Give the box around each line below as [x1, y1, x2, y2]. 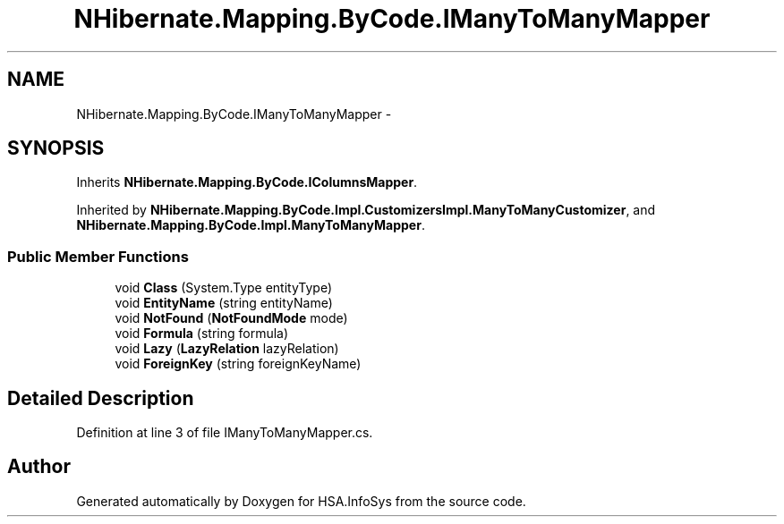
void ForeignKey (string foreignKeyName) [115, 356, 362, 372]
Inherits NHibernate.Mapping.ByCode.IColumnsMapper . [76, 174, 418, 190]
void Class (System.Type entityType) [115, 280, 333, 296]
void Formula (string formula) [115, 325, 289, 342]
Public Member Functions [7, 247, 189, 266]
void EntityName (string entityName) [115, 295, 333, 311]
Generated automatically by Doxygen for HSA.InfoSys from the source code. [76, 493, 526, 509]
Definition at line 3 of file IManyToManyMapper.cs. [76, 425, 373, 441]
